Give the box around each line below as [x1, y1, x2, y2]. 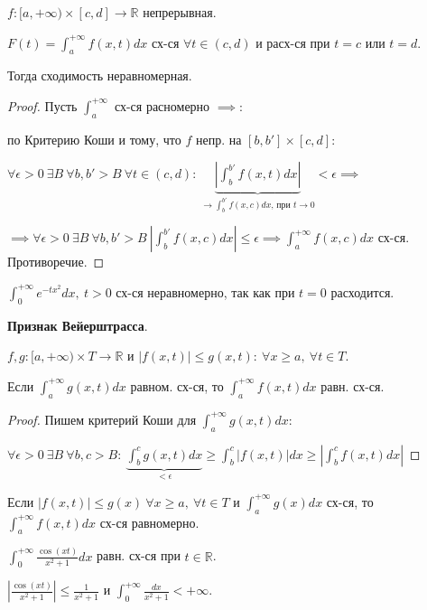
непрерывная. [143, 3, 217, 21]
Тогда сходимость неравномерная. [7, 66, 192, 85]
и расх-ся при [255, 33, 330, 52]
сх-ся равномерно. [99, 512, 200, 531]
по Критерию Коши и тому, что [7, 129, 181, 148]
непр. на [195, 129, 242, 148]
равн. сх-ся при [97, 546, 181, 565]
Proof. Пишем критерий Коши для [7, 409, 197, 428]
